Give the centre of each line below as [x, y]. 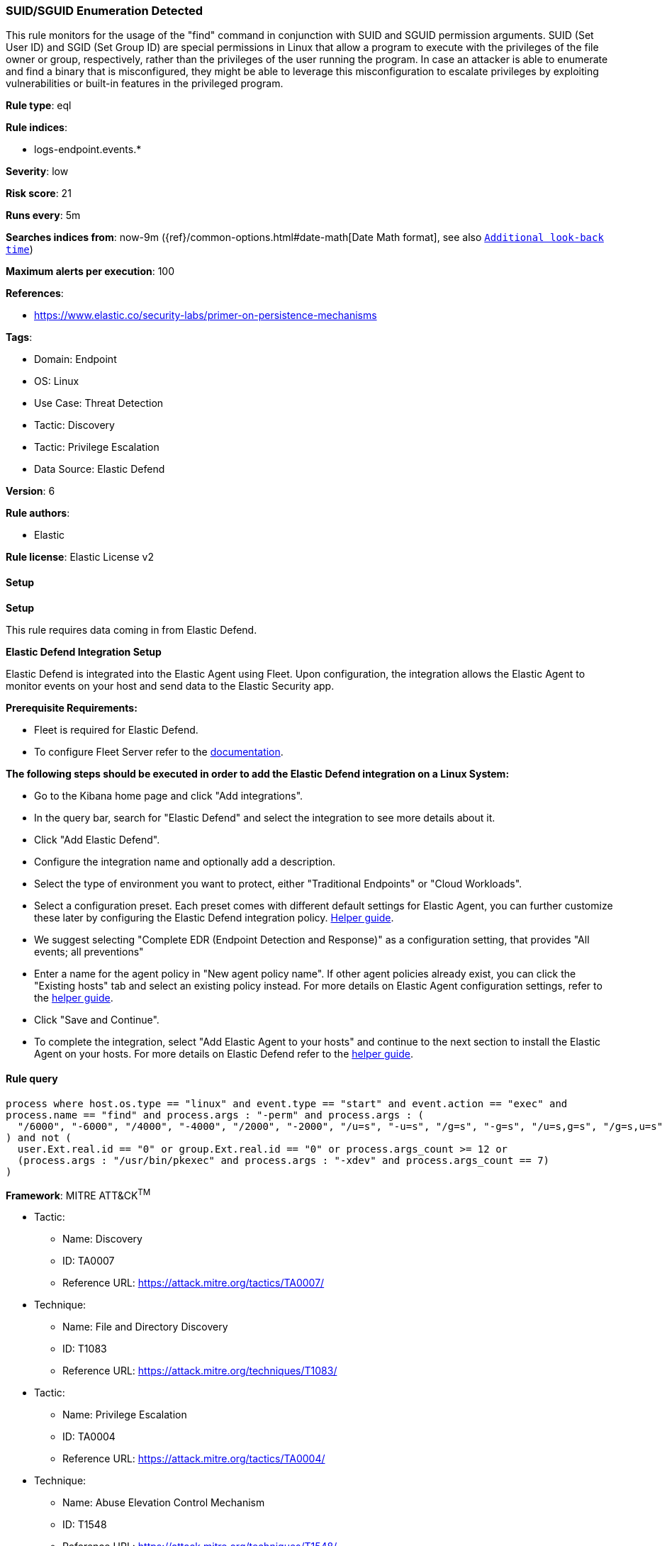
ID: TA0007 [89, 1261]
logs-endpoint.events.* [88, 150]
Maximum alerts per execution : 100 [90, 271]
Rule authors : [38, 513]
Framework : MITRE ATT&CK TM [78, 1194]
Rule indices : [37, 128]
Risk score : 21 [39, 194]
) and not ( [39, 1137]
